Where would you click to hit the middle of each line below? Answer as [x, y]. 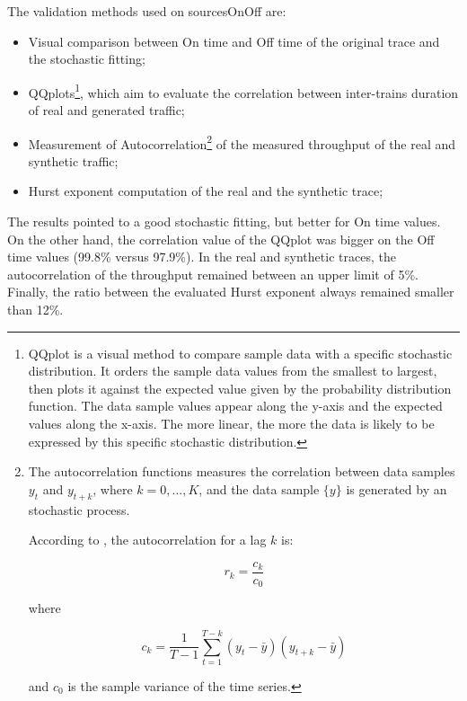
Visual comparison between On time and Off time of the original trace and [234, 41]
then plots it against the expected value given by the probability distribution [240, 388]
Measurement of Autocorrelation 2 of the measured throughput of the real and [242, 142]
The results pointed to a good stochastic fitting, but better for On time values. [224, 222]
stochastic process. [79, 509]
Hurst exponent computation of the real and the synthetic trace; [206, 191]
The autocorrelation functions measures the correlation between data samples [242, 471]
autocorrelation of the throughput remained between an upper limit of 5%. [213, 274]
